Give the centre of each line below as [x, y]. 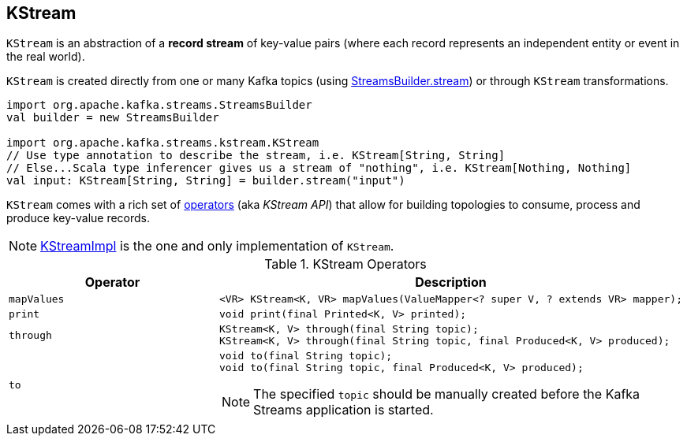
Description [451, 282]
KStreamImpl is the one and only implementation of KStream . [217, 246]
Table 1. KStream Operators [345, 264]
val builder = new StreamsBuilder [113, 118]
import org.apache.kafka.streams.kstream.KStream [163, 143]
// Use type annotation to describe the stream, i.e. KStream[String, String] [256, 156]
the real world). [46, 57]
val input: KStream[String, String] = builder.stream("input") [206, 181]
